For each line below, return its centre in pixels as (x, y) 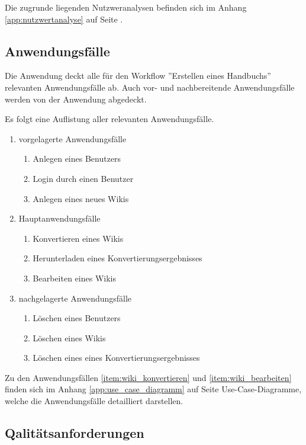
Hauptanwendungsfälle (59, 218)
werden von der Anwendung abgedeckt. (76, 99)
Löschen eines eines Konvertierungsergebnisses (116, 358)
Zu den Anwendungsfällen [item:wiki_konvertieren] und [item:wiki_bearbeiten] (148, 377)
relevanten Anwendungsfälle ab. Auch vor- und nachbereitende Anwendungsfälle (150, 87)
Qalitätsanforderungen (75, 433)
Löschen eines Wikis (69, 337)
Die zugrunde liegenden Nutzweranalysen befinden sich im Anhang (126, 7)
